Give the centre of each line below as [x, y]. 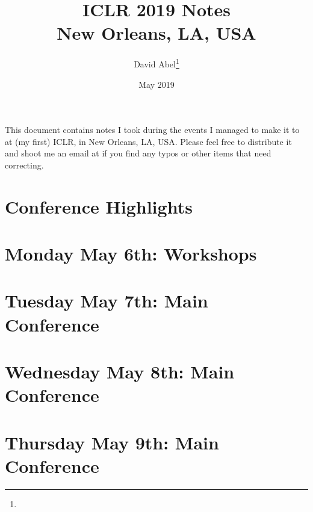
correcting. [24, 165]
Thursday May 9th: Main [112, 442]
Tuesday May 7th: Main [107, 301]
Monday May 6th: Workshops [131, 254]
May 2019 [156, 84]
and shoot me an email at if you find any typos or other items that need [138, 153]
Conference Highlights [99, 206]
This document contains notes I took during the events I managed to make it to [152, 130]
